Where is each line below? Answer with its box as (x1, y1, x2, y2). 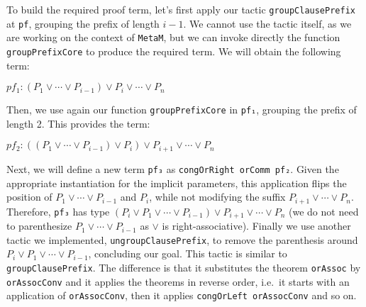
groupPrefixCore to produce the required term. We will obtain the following (6, 43, 341, 58)
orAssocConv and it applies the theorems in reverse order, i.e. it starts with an (6, 274, 350, 289)
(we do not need (289, 203, 359, 218)
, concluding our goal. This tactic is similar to (88, 246, 287, 261)
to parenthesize (6, 218, 72, 233)
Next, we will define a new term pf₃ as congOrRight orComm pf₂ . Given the (6, 161, 339, 176)
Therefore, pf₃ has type (6, 203, 110, 218)
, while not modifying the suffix (149, 189, 286, 204)
